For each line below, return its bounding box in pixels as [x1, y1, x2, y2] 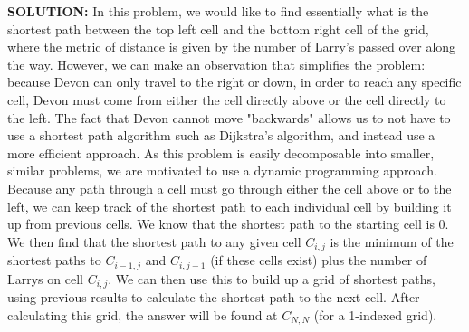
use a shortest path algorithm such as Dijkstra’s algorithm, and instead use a [7, 126, 435, 145]
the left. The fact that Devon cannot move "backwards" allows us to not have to [7, 108, 451, 127]
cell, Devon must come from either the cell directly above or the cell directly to [7, 90, 446, 109]
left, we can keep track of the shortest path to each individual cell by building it [7, 196, 452, 215]
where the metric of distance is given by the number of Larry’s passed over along [7, 37, 456, 56]
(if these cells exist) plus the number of [210, 251, 427, 270]
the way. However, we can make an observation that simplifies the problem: [7, 54, 426, 73]
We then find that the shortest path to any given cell [7, 232, 301, 251]
